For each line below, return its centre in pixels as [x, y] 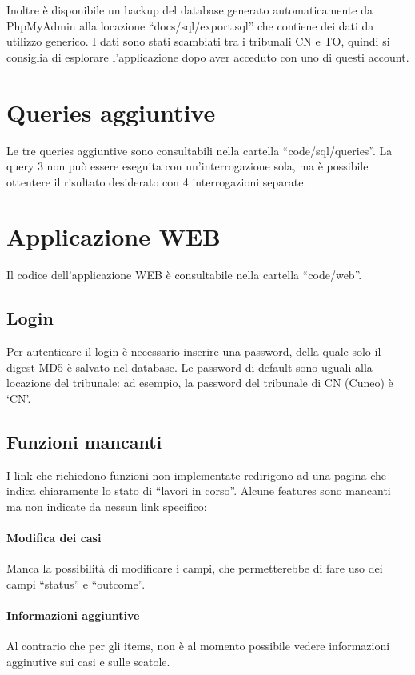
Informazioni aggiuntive [73, 615]
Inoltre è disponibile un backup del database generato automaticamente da [190, 10]
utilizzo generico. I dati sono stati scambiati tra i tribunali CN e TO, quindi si [198, 41]
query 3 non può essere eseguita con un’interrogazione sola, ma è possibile [188, 166]
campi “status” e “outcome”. [76, 583]
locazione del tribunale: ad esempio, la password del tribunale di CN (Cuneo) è [200, 383]
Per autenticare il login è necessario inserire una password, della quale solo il [194, 351]
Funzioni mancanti [84, 441]
